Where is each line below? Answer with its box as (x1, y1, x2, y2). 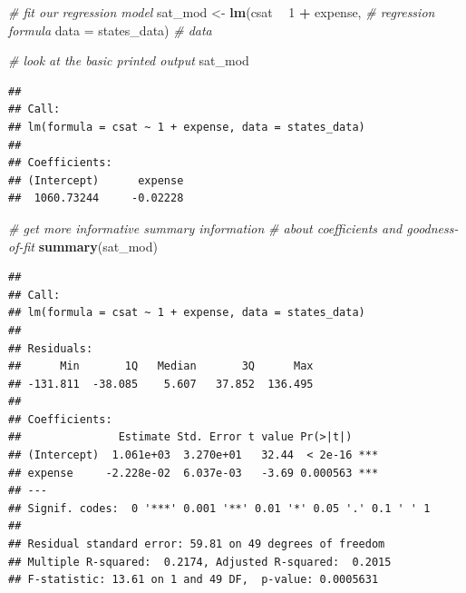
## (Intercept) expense (8, 173, 184, 187)
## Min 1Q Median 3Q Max (8, 360, 314, 373)
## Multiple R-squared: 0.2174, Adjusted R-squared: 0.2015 (8, 555, 392, 568)
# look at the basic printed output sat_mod (8, 51, 249, 70)
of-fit (8, 236, 34, 255)
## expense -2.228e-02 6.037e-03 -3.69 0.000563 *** (8, 466, 379, 479)
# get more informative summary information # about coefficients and (8, 218, 403, 237)
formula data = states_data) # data (8, 20, 212, 39)
